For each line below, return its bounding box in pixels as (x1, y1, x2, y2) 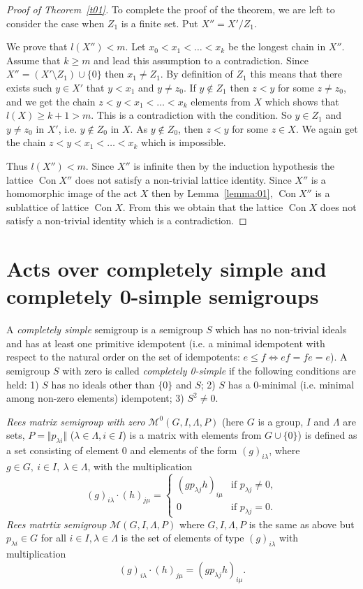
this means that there (250, 66, 343, 81)
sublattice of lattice (6, 199, 89, 214)
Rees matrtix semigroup (6, 516, 107, 531)
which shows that (265, 94, 339, 108)
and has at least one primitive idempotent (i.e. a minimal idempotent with (6, 335, 325, 350)
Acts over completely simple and (6, 254, 327, 283)
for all (40, 530, 66, 545)
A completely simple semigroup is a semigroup (6, 322, 203, 337)
